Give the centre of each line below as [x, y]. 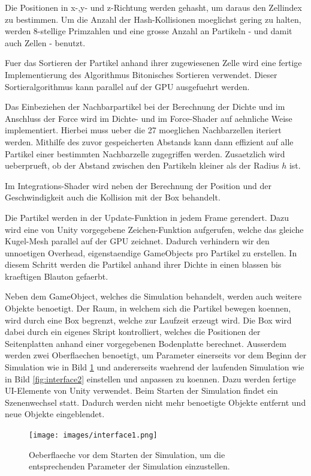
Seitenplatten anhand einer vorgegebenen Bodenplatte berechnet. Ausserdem [146, 343]
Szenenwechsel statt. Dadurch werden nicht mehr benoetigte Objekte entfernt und [155, 402]
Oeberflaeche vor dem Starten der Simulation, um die [127, 454]
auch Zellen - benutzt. [45, 42]
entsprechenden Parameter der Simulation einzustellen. [129, 466]
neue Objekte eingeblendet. [55, 414]
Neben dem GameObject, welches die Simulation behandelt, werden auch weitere [153, 296]
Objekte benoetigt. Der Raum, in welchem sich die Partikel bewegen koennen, [148, 308]
